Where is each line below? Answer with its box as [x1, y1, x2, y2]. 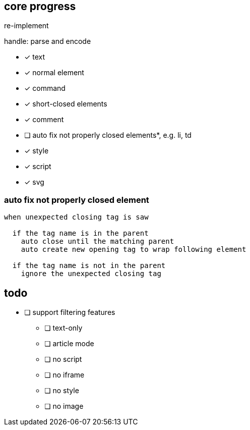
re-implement [4, 21, 49, 30]
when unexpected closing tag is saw [4, 213, 149, 222]
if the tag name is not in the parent [12, 261, 166, 270]
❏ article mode [44, 339, 94, 348]
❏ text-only [44, 324, 83, 333]
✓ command [24, 84, 66, 93]
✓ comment [24, 115, 64, 124]
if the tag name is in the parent [12, 229, 149, 238]
